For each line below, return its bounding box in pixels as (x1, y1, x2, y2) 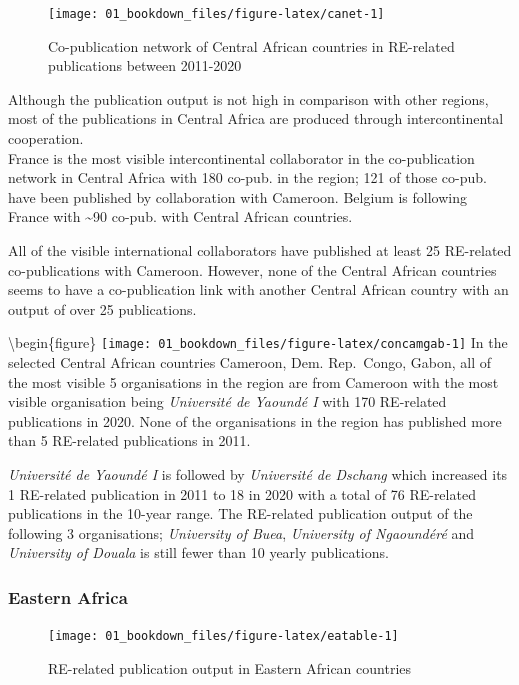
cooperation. (8, 128, 84, 149)
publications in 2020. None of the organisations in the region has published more (8, 410, 502, 431)
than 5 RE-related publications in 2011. (8, 430, 251, 451)
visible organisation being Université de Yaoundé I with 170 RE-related (8, 391, 447, 412)
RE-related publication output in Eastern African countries (48, 657, 412, 678)
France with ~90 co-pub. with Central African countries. (8, 206, 353, 227)
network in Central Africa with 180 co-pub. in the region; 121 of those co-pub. (8, 167, 487, 188)
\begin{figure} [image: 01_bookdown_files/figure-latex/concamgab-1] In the (8, 332, 508, 353)
